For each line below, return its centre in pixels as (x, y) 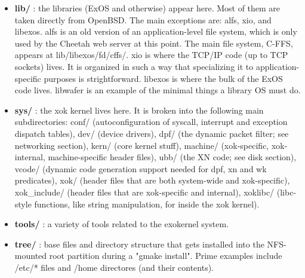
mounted (31, 256)
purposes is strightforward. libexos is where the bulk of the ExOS (163, 78)
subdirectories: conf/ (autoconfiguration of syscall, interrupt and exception (151, 122)
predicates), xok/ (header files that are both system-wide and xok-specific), (152, 180)
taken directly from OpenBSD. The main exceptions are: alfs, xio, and (143, 19)
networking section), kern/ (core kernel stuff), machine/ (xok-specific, (142, 145)
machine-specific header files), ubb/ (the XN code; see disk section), (172, 157)
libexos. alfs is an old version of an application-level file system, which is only (156, 31)
